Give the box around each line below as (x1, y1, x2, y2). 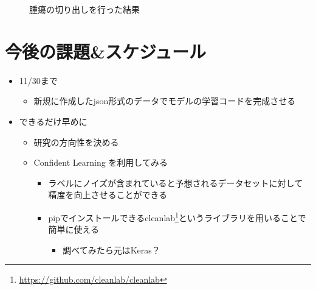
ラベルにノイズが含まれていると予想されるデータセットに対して (48, 176, 303, 189)
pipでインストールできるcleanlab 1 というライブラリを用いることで (48, 209, 306, 224)
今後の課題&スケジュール (5, 38, 207, 63)
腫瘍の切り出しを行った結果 (29, 3, 140, 15)
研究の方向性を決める (33, 135, 119, 148)
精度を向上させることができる (48, 188, 168, 201)
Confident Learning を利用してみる (33, 156, 168, 169)
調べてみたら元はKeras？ (63, 243, 160, 256)
